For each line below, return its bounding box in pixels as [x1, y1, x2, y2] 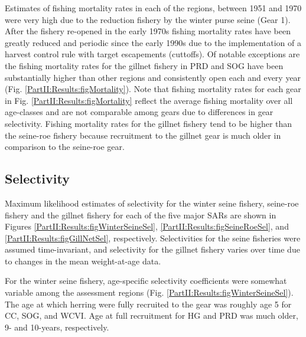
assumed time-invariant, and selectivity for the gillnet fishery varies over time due [5, 243, 300, 256]
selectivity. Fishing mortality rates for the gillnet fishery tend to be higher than [5, 117, 292, 129]
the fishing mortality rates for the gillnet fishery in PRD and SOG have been [5, 59, 284, 71]
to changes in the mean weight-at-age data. [5, 254, 161, 267]
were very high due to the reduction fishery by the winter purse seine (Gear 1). [5, 13, 291, 25]
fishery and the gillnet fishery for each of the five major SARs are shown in [5, 208, 276, 221]
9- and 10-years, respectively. [5, 320, 109, 333]
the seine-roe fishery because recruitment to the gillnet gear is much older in [5, 129, 281, 141]
